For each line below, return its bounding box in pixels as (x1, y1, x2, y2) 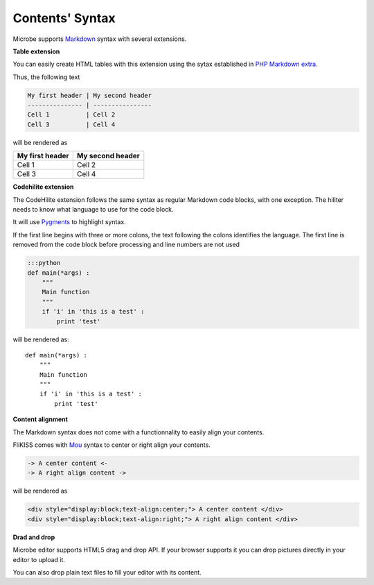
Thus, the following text (12, 73, 80, 81)
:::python (27, 259, 61, 267)
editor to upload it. (12, 555, 66, 563)
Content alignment (12, 415, 69, 423)
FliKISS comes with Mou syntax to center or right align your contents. (12, 441, 211, 449)
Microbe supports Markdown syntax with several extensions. (12, 35, 187, 43)
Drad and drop (12, 533, 55, 541)
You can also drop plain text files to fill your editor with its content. (12, 568, 202, 576)
